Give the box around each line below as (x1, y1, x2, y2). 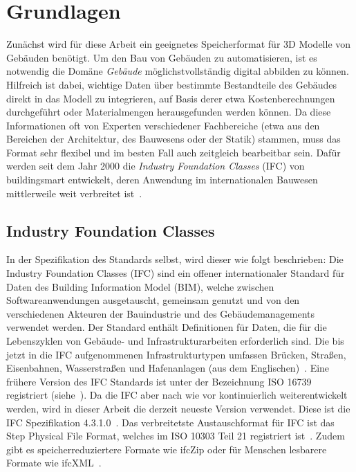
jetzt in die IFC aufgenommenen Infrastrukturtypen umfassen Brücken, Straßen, (6, 347, 346, 361)
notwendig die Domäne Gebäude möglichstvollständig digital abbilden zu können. (6, 64, 349, 78)
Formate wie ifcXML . (6, 455, 102, 470)
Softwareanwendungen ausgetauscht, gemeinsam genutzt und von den (6, 293, 300, 307)
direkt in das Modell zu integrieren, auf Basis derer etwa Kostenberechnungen (6, 91, 335, 105)
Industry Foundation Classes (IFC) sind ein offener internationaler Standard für (6, 266, 345, 280)
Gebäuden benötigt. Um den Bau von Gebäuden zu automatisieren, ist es (6, 50, 317, 64)
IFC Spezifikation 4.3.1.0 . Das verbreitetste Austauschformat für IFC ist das (6, 415, 335, 429)
